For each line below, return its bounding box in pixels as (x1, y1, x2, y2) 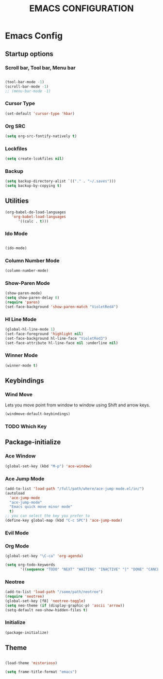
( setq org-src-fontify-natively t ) (5, 133, 77, 139)
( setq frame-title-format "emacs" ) (5, 670, 77, 675)
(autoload (5, 491, 25, 495)
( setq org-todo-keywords (5, 563, 55, 568)
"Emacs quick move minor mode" (9, 504, 73, 509)
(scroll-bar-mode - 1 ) (5, 84, 49, 89)
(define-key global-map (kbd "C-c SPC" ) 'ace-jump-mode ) (5, 518, 123, 523)
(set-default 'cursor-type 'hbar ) (5, 111, 75, 116)
